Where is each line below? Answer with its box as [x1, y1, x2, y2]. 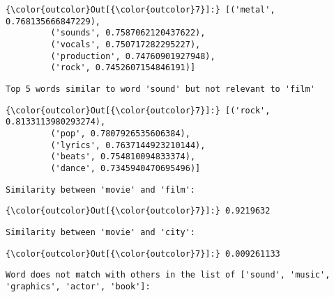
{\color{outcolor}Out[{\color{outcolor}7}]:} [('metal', [6, 5, 275, 15]
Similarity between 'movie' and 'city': [6, 227, 196, 237]
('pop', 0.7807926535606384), [50, 128, 190, 138]
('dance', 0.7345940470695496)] [50, 163, 201, 173]
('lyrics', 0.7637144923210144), [50, 140, 206, 150]
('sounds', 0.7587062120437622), [50, 28, 206, 38]
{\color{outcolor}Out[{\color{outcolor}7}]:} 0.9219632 [6, 206, 271, 216]
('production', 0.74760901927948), [50, 51, 215, 61]
